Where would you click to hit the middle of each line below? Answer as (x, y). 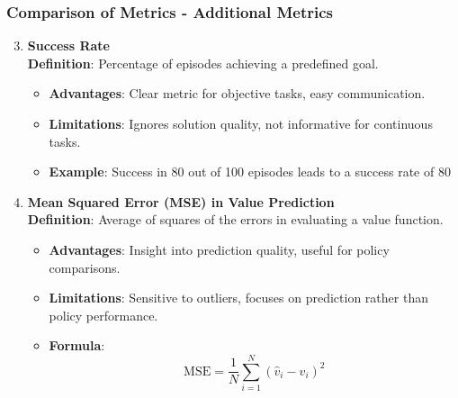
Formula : (77, 345)
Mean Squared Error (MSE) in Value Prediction (181, 201)
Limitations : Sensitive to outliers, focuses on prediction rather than (238, 298)
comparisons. (85, 267)
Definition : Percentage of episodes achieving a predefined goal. (203, 63)
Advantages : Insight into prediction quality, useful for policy (219, 249)
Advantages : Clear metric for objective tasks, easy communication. (237, 93)
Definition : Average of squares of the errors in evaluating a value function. (235, 219)
